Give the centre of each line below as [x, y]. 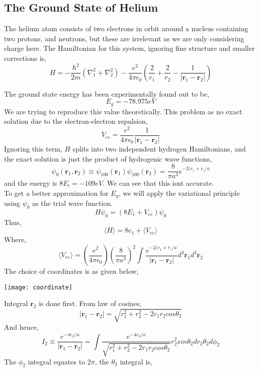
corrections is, [25, 58]
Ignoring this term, [33, 148]
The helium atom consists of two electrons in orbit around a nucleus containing [126, 28]
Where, [15, 239]
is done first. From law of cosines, [90, 303]
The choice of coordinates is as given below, [71, 271]
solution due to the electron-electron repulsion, [76, 121]
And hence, [21, 327]
